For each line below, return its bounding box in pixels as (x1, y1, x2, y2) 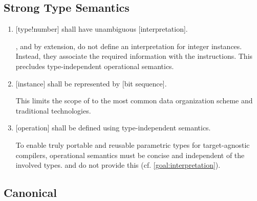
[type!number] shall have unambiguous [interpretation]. (15, 24, 188, 34)
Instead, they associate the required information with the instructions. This (15, 51, 253, 61)
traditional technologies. (15, 105, 91, 116)
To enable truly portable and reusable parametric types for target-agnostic (15, 139, 250, 150)
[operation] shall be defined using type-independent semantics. (15, 122, 211, 133)
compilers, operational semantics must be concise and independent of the (15, 149, 245, 160)
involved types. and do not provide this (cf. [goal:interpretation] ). (15, 160, 221, 170)
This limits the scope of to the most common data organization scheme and (15, 95, 253, 106)
